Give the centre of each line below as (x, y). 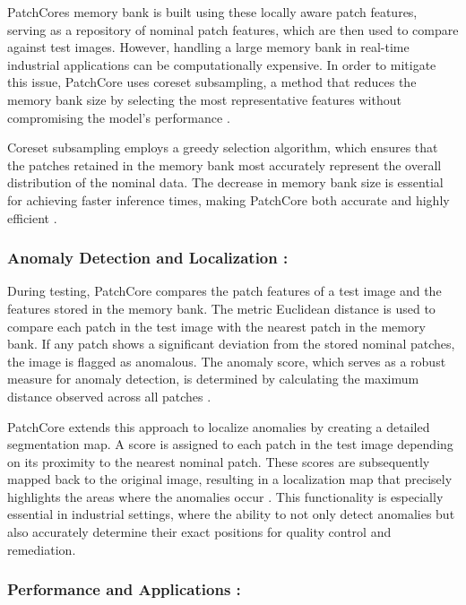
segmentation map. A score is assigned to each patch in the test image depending (230, 444)
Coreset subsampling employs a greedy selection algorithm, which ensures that (223, 147)
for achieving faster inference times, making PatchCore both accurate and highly (229, 199)
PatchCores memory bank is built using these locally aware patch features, (212, 12)
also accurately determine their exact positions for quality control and (199, 532)
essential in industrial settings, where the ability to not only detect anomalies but (231, 514)
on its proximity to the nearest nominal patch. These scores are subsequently (219, 461)
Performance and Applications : (124, 589)
